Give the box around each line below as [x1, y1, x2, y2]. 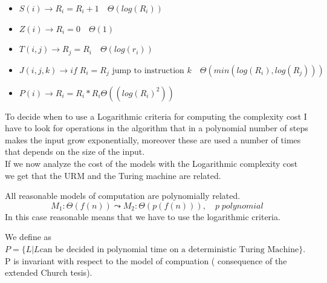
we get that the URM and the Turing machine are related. [5, 169, 221, 181]
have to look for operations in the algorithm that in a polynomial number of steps [5, 122, 308, 134]
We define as [5, 230, 52, 243]
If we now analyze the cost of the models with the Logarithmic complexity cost [5, 157, 298, 170]
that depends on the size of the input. [5, 145, 145, 158]
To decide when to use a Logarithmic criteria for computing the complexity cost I [5, 109, 307, 122]
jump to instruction [112, 66, 184, 75]
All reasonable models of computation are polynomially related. [5, 189, 241, 202]
